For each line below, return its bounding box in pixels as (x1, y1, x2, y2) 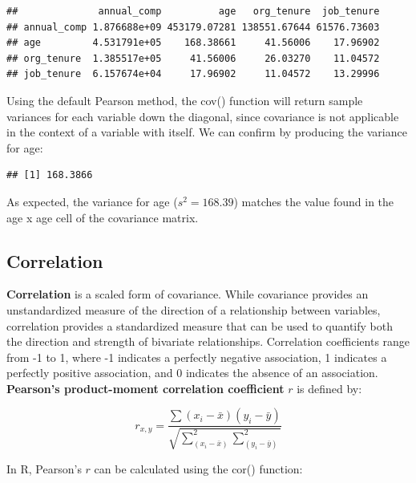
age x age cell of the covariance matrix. (6, 209, 199, 225)
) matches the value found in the (233, 193, 394, 209)
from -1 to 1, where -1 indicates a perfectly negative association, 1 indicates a (6, 348, 387, 365)
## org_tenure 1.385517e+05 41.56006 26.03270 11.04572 (6, 52, 380, 64)
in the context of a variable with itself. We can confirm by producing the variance (6, 124, 407, 140)
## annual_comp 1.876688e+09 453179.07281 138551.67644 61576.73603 (6, 21, 380, 33)
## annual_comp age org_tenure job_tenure (6, 6, 380, 17)
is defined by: (297, 379, 362, 396)
